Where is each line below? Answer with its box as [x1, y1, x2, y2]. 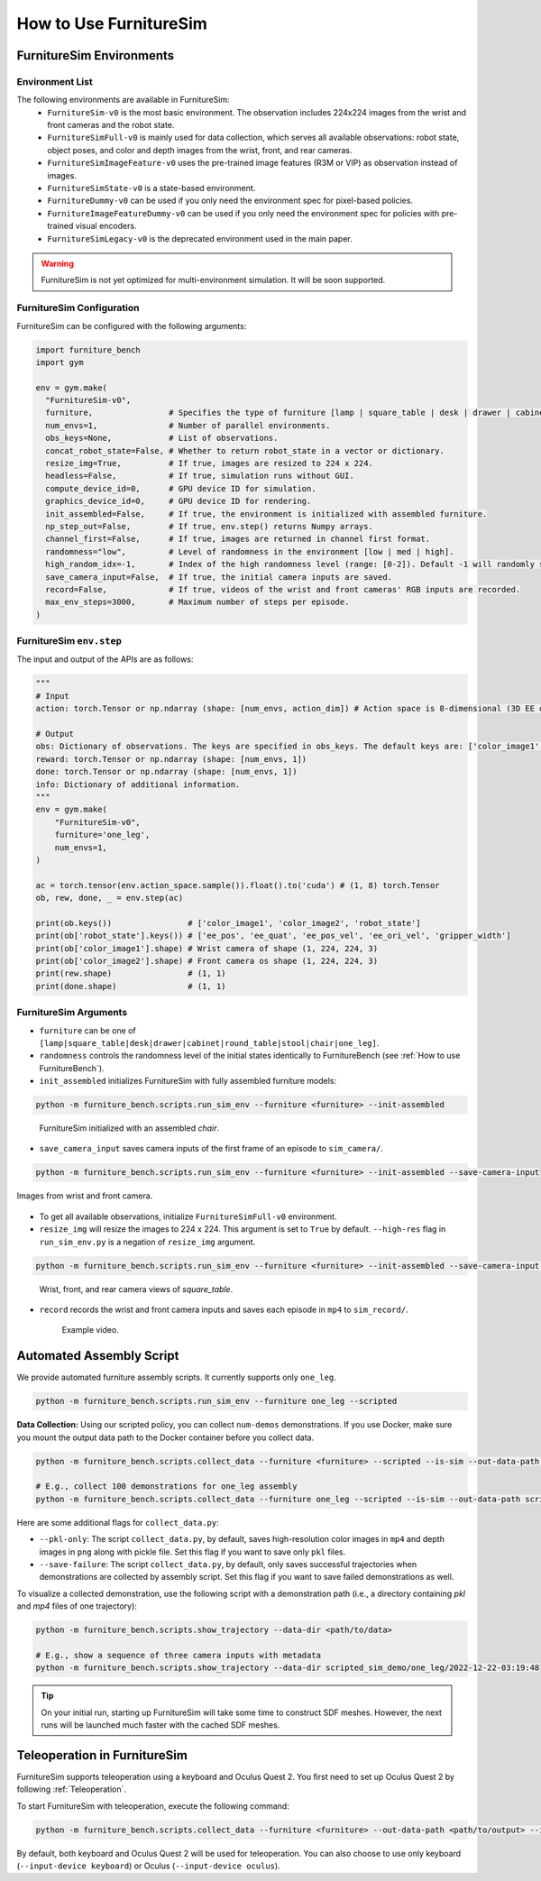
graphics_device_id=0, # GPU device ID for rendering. [45, 496, 312, 507]
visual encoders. [75, 221, 137, 232]
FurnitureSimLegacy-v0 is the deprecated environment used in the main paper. [47, 233, 353, 243]
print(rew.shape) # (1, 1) [35, 968, 226, 978]
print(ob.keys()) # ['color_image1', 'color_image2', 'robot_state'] [35, 918, 421, 928]
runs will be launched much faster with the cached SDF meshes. [41, 1720, 280, 1730]
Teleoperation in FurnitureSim [16, 1748, 188, 1763]
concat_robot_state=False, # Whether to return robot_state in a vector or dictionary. [45, 445, 445, 455]
